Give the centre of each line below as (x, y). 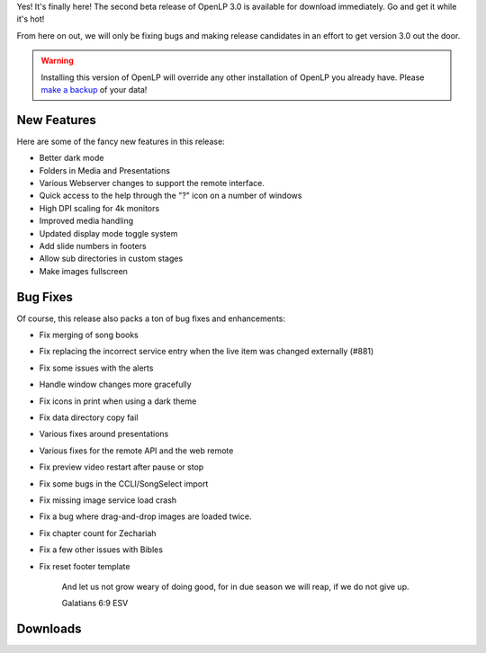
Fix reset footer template (85, 566)
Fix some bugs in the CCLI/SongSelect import (124, 483)
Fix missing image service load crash (108, 500)
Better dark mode (72, 158)
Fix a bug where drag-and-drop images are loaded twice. (145, 516)
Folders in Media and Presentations (105, 170)
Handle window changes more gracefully (116, 385)
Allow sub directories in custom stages (111, 259)
